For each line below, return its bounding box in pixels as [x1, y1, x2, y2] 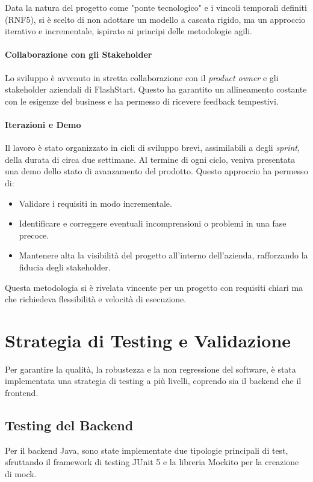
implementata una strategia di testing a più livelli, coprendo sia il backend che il [5, 374, 302, 387]
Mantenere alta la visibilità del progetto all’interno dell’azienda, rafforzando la [19, 249, 308, 261]
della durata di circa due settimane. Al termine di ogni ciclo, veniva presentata [5, 153, 296, 165]
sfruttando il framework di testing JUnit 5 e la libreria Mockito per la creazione [5, 456, 299, 468]
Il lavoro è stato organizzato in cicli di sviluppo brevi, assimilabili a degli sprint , [5, 141, 300, 154]
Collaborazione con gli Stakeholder [5, 48, 152, 61]
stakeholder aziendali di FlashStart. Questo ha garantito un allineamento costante [5, 83, 307, 96]
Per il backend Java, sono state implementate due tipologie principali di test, [5, 444, 288, 456]
